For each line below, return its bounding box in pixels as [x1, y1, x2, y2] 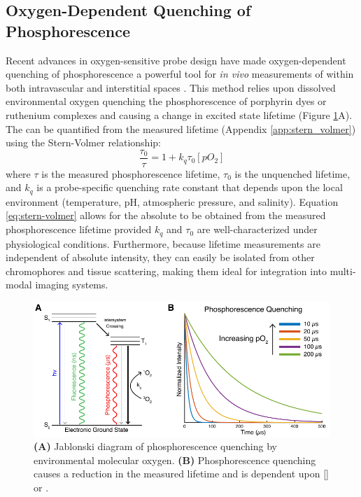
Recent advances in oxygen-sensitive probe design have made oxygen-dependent [6, 52, 346, 67]
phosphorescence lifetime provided [6, 222, 152, 237]
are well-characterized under [197, 222, 318, 237]
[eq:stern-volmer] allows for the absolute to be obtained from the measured [6, 208, 326, 223]
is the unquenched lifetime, [234, 166, 351, 181]
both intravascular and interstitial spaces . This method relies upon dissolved [6, 80, 336, 94]
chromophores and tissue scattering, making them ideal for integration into [6, 263, 327, 278]
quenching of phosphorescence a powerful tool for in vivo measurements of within [6, 66, 354, 81]
